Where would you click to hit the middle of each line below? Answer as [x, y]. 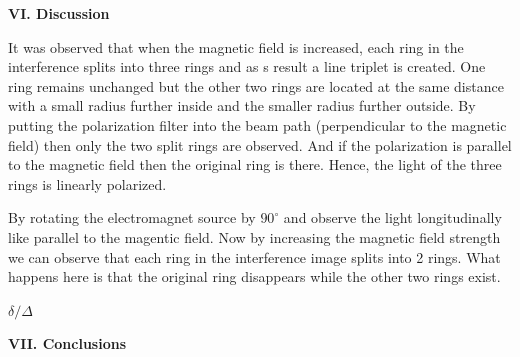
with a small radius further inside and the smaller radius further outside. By [242, 105]
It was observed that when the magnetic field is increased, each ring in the [236, 46]
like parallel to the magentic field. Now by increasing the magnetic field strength [254, 236]
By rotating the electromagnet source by [132, 217]
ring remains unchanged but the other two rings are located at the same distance [256, 85]
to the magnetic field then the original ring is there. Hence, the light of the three [255, 164]
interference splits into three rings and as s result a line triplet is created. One [247, 66]
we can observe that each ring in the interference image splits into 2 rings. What [254, 256]
